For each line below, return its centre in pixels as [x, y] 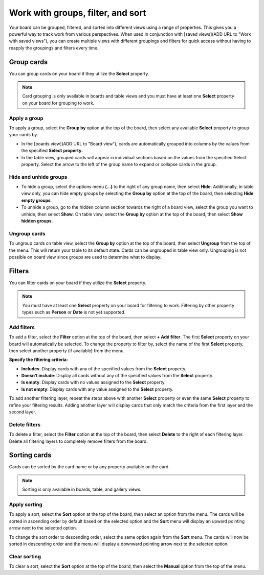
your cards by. [23, 135]
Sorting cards [30, 455]
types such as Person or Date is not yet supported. [74, 312]
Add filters [22, 327]
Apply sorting [26, 504]
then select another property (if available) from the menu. [67, 351]
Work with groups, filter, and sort [78, 13]
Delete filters [25, 425]
